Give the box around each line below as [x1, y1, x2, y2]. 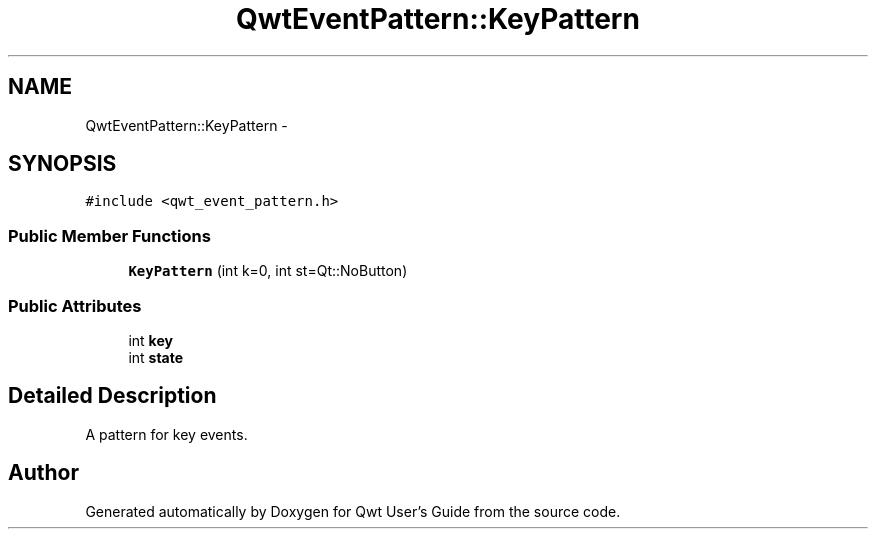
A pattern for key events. [85, 425, 248, 443]
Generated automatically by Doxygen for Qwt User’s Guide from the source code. [85, 502, 621, 520]
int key [128, 331, 173, 349]
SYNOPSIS [8, 151, 117, 177]
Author [8, 460, 79, 486]
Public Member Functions [8, 225, 211, 246]
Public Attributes [8, 295, 142, 316]
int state [128, 348, 184, 366]
